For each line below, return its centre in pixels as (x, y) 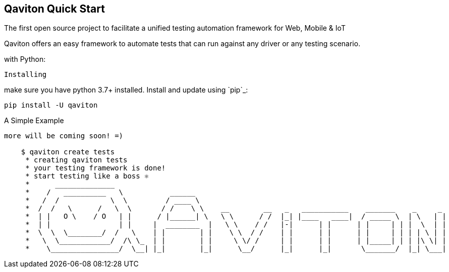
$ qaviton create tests (68, 152)
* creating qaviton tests (76, 160)
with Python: (25, 59)
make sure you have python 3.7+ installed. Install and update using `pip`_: (126, 90)
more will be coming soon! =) (64, 136)
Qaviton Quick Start (54, 9)
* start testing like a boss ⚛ (87, 176)
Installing (25, 75)
